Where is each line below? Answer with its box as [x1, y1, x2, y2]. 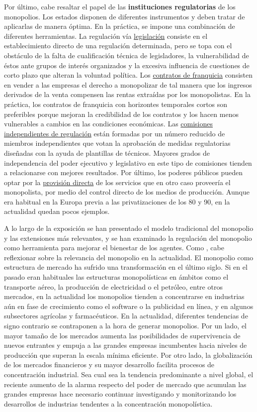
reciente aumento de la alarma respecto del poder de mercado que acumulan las [4, 379, 247, 389]
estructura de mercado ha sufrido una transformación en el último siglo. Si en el [4, 262, 248, 272]
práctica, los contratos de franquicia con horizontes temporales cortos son [4, 99, 228, 109]
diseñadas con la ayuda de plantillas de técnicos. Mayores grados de [4, 147, 210, 158]
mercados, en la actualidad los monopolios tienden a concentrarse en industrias [4, 291, 245, 302]
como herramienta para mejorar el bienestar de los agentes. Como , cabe [4, 242, 224, 253]
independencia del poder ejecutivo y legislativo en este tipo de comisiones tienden [4, 157, 252, 168]
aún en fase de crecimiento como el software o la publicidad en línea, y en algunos [4, 301, 254, 311]
